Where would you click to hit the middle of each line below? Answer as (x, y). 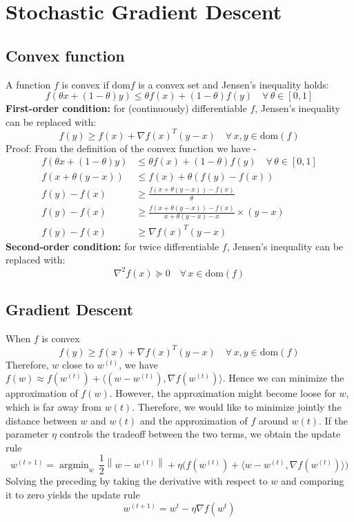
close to (78, 364)
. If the (334, 420)
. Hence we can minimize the (283, 378)
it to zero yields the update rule (73, 495)
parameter (27, 434)
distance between (41, 420)
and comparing (313, 481)
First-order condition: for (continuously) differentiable (126, 108)
